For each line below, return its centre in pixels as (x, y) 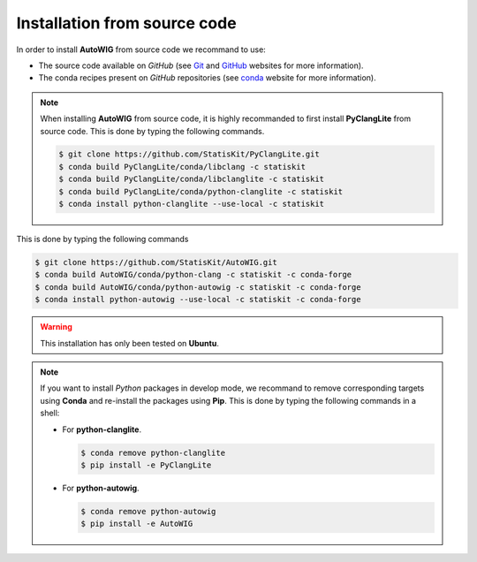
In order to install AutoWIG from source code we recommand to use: (141, 49)
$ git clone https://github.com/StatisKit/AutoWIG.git (156, 262)
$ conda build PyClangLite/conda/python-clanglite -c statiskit (201, 191)
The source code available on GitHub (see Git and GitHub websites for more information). (201, 65)
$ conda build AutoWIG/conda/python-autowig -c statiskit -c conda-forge (198, 287)
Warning (56, 327)
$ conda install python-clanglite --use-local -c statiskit (192, 204)
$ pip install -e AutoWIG (137, 524)
